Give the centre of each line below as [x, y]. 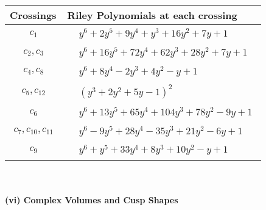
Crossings [33, 15]
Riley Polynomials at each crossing [152, 15]
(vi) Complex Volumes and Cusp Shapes [92, 200]
